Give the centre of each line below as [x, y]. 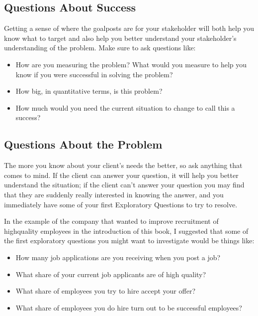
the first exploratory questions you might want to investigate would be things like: [129, 240]
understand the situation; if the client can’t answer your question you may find [124, 185]
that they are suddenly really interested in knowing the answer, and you [114, 194]
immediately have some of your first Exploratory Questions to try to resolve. [121, 204]
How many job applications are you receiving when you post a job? [118, 257]
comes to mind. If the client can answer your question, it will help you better [121, 175]
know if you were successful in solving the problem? [94, 74]
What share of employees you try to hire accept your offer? [105, 291]
